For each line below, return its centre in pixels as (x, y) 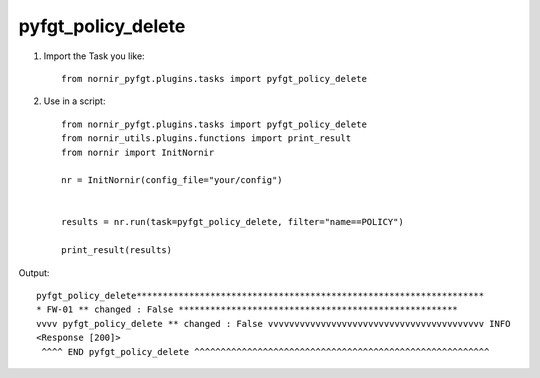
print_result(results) (117, 250)
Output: (34, 272)
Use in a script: (74, 101)
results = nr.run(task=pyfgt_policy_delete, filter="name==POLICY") (232, 222)
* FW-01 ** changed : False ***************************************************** (247, 309)
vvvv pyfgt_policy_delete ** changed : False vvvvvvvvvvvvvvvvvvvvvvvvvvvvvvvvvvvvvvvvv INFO (273, 323)
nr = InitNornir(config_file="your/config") (172, 180)
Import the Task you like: (94, 56)
